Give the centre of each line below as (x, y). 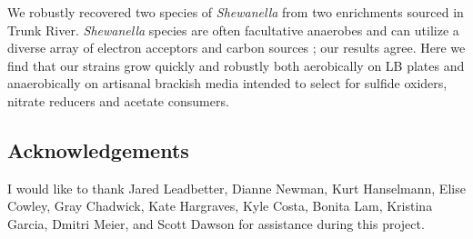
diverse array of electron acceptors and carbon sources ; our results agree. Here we (236, 48)
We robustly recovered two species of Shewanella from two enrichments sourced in (236, 12)
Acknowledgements (98, 149)
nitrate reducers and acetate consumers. (118, 100)
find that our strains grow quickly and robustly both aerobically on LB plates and (236, 65)
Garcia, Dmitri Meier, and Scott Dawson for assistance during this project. (216, 223)
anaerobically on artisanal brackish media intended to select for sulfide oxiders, (227, 83)
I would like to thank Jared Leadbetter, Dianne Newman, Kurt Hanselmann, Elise (236, 188)
